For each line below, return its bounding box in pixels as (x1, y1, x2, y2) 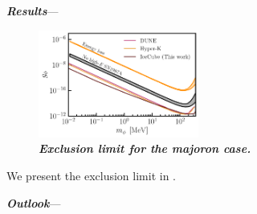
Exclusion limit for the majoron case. (39, 140, 251, 157)
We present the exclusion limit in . (6, 167, 176, 183)
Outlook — (6, 194, 61, 211)
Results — (6, 2, 59, 19)
